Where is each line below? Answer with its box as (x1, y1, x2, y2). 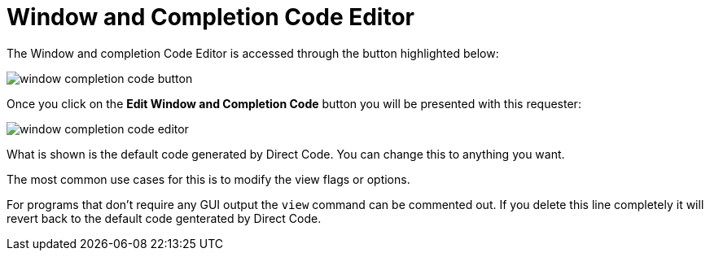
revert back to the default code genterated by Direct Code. (7, 211, 322, 225)
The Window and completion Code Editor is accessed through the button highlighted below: (7, 46, 499, 60)
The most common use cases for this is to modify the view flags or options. (7, 172, 410, 186)
